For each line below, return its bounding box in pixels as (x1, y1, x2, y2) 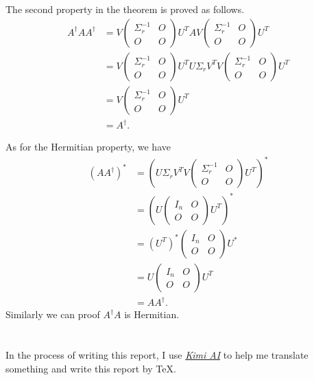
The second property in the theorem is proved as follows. (5, 2, 245, 16)
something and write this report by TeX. (5, 361, 176, 375)
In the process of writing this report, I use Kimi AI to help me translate (5, 348, 309, 362)
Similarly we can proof (5, 307, 100, 322)
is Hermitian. (124, 307, 180, 322)
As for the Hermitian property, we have (5, 139, 171, 154)
